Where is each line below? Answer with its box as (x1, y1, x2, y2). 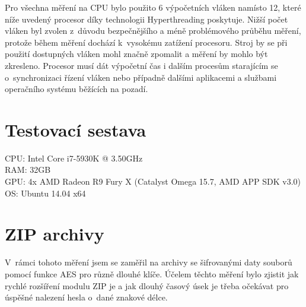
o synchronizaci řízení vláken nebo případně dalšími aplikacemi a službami (5, 71, 277, 83)
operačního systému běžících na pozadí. (5, 83, 148, 95)
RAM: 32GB (5, 163, 51, 176)
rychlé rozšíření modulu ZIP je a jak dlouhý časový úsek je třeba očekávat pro (5, 279, 289, 292)
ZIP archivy (5, 221, 104, 246)
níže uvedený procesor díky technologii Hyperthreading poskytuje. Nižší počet (5, 12, 288, 25)
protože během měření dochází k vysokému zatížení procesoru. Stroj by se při (5, 36, 288, 48)
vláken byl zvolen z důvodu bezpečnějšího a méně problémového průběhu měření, (5, 24, 301, 37)
